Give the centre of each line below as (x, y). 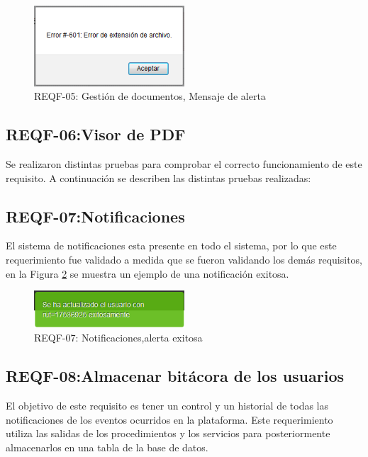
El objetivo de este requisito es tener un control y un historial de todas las (167, 406)
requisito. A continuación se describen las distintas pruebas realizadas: (158, 177)
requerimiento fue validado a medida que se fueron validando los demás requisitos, (184, 260)
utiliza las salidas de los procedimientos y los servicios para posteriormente (168, 433)
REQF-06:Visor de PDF (96, 134)
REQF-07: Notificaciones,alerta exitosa (118, 338)
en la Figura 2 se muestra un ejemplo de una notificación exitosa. (147, 273)
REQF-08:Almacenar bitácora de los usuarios (175, 376)
